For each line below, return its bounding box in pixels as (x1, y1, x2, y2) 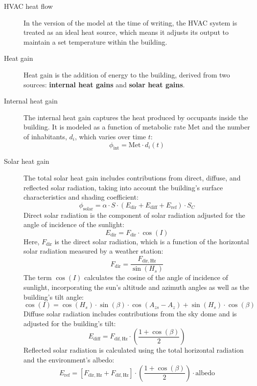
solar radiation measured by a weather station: (23, 246, 164, 256)
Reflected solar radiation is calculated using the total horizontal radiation (23, 345, 244, 355)
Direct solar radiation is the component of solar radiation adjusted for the (23, 209, 245, 220)
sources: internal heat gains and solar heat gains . (23, 79, 185, 89)
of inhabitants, (23, 131, 67, 141)
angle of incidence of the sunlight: (23, 219, 124, 230)
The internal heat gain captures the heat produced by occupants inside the (23, 112, 248, 122)
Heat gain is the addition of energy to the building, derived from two (23, 69, 230, 79)
